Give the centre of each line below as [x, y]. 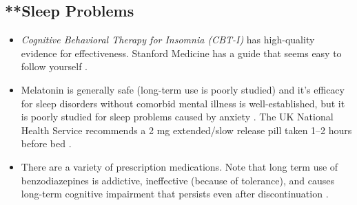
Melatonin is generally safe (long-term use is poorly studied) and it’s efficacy [183, 89]
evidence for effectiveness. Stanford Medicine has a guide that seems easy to [181, 53]
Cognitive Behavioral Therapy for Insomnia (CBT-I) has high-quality [168, 40]
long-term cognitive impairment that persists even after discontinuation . [175, 194]
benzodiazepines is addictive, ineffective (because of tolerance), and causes [178, 180]
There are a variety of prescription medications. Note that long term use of [180, 166]
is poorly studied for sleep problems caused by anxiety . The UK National [177, 117]
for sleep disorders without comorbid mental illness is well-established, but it [183, 103]
